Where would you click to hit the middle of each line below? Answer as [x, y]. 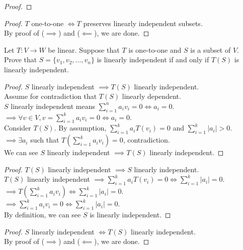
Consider [18, 128]
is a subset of [211, 49]
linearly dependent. [151, 96]
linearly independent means [53, 106]
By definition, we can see [43, 214]
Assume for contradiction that [51, 96]
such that [45, 140]
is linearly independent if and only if [153, 59]
